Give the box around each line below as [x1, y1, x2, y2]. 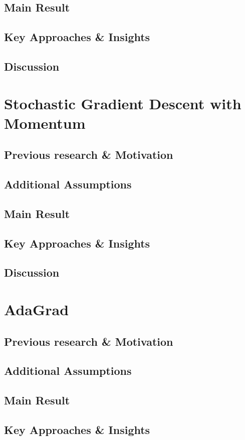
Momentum [4, 112, 86, 133]
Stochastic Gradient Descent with [4, 93, 241, 113]
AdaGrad [4, 299, 69, 319]
